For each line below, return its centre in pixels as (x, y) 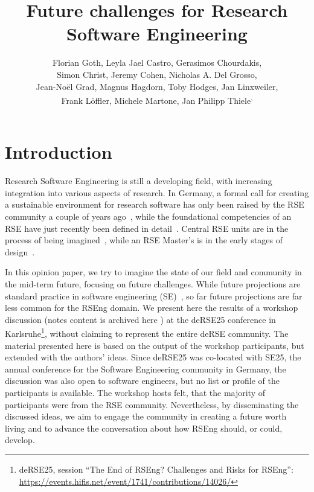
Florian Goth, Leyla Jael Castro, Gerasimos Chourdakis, (157, 62)
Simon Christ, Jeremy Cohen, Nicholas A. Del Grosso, (157, 74)
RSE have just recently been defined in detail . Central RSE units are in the (147, 228)
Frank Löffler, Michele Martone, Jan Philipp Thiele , (157, 99)
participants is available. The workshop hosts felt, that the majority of (135, 393)
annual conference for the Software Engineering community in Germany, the (146, 369)
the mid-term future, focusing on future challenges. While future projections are (153, 284)
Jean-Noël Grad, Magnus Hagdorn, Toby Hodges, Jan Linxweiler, (157, 86)
